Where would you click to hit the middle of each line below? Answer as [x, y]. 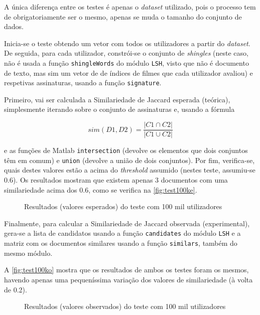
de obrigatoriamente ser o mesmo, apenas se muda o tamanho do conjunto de [123, 16]
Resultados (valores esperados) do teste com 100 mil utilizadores [123, 206]
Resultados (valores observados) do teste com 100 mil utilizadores [125, 306]
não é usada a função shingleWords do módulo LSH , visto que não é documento [126, 62]
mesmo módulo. [28, 253]
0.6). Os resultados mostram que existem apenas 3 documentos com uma [116, 180]
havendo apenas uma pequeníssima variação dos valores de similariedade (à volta [128, 279]
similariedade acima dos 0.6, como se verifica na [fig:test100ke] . [101, 189]
